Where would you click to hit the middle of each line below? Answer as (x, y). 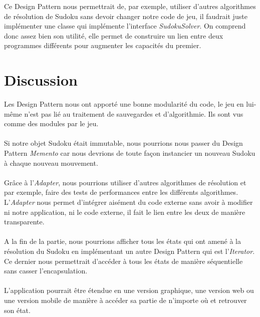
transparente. (24, 222)
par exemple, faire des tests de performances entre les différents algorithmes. (121, 192)
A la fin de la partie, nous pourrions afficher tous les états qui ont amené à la (123, 241)
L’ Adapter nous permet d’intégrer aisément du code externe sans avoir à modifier (128, 202)
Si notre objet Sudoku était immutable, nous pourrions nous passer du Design (123, 143)
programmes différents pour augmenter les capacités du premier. (103, 45)
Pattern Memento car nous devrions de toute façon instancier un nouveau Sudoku (130, 153)
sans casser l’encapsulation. (46, 271)
